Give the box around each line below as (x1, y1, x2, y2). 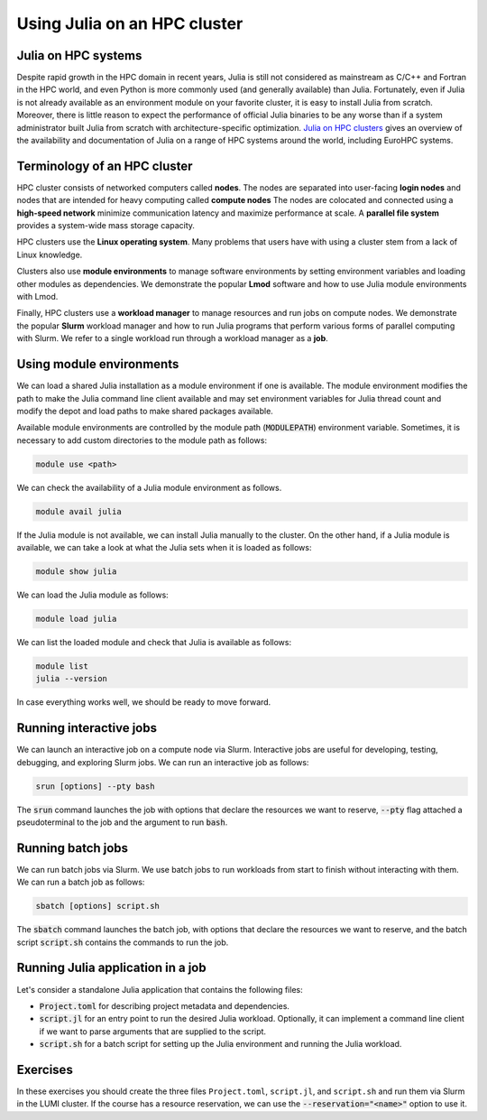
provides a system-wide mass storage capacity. (16, 220, 196, 231)
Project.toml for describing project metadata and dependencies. (39, 1000, 290, 1011)
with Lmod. (16, 292, 59, 302)
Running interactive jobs (16, 720, 158, 736)
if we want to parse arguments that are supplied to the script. (39, 1025, 266, 1037)
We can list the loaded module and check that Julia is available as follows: (16, 636, 292, 647)
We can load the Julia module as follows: (16, 589, 169, 600)
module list (35, 661, 89, 671)
